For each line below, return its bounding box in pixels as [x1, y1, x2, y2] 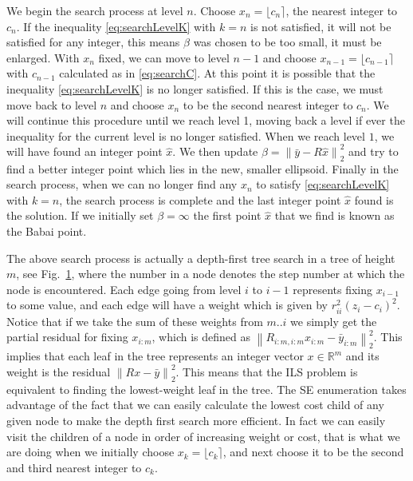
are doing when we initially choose [6, 443, 175, 460]
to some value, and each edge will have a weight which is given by [6, 296, 328, 313]
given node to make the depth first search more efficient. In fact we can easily [6, 411, 386, 428]
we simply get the [290, 312, 377, 329]
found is [354, 191, 394, 208]
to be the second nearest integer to [183, 96, 353, 113]
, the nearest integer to [285, 2, 398, 18]
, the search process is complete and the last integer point [59, 191, 341, 208]
